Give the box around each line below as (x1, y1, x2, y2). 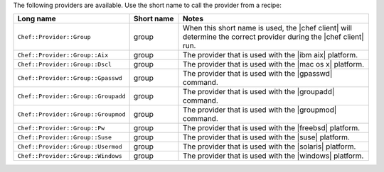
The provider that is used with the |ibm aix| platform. (182, 50, 358, 60)
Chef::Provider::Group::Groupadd (17, 92, 126, 100)
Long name (17, 14, 56, 24)
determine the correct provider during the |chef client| (182, 32, 364, 42)
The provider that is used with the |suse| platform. (182, 132, 350, 142)
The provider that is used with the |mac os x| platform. (182, 59, 365, 69)
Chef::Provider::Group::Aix (17, 51, 109, 59)
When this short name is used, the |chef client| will (182, 23, 352, 33)
